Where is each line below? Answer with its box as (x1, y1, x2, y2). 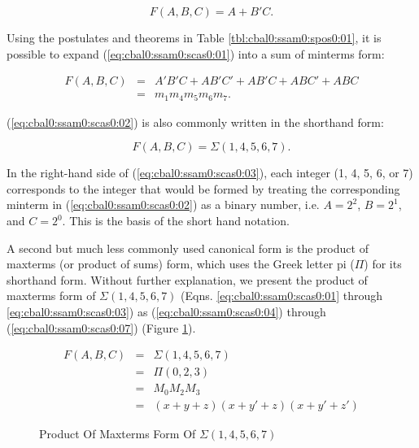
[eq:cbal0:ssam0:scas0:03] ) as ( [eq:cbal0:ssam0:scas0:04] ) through (7, 303, 326, 320)
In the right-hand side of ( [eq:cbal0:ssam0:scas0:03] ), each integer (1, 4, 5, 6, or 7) (7, 164, 413, 181)
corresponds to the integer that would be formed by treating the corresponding (7, 180, 400, 197)
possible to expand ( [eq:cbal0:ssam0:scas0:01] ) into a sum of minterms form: (7, 45, 385, 62)
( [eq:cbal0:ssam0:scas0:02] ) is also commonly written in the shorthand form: (7, 113, 384, 130)
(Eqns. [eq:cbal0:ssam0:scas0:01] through (181, 287, 383, 304)
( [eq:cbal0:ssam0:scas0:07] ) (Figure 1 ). (7, 319, 196, 336)
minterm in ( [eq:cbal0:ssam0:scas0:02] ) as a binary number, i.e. (7, 196, 320, 213)
